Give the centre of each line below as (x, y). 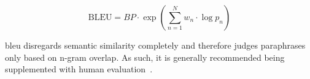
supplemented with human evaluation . (79, 69)
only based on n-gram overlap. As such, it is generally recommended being (145, 57)
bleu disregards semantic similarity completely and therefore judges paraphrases (155, 45)
